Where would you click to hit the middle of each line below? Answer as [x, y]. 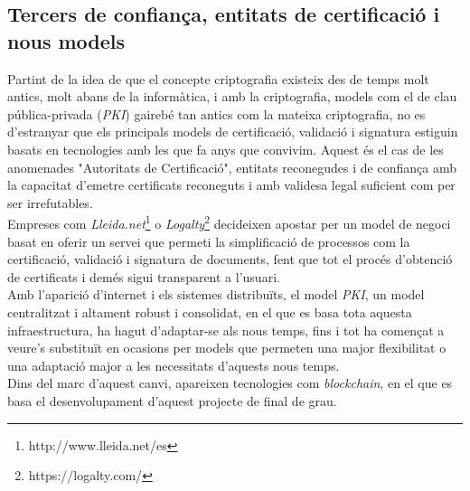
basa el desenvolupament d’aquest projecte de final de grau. [172, 400]
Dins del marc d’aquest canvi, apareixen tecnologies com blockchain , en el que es [230, 383]
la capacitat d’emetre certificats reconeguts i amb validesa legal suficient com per [231, 185]
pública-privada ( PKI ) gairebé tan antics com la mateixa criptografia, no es [216, 113]
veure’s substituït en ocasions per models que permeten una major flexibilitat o [227, 348]
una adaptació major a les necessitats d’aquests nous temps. [174, 365]
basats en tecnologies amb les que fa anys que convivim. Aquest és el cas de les [226, 149]
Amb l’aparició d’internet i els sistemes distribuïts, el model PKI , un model [216, 294]
